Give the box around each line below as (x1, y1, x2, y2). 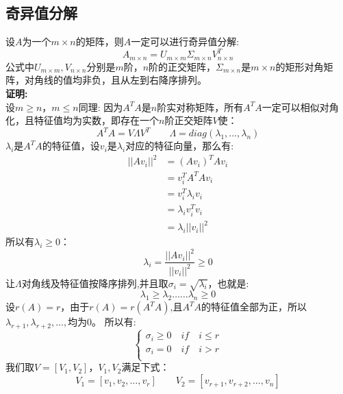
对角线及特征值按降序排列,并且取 (21, 275, 168, 290)
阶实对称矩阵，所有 (157, 99, 244, 114)
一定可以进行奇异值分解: (131, 34, 240, 49)
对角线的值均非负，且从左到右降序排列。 (24, 73, 207, 87)
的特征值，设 (42, 138, 100, 153)
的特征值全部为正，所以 (201, 299, 307, 314)
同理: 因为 (78, 99, 123, 114)
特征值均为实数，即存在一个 (34, 113, 159, 127)
